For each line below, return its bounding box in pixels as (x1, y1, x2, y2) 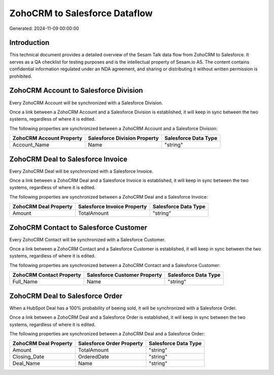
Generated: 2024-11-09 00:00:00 (9, 25, 79, 31)
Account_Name (12, 141, 50, 148)
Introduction (9, 39, 50, 47)
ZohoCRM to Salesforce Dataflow (9, 8, 153, 19)
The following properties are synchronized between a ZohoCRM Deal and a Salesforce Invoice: (9, 194, 208, 200)
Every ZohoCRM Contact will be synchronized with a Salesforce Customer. (9, 236, 166, 243)
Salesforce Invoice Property (78, 203, 147, 210)
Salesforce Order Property (78, 340, 143, 347)
